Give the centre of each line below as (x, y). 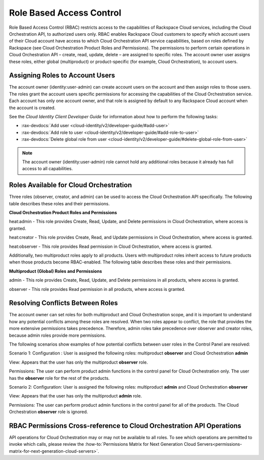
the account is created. (32, 108)
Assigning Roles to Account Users (62, 76)
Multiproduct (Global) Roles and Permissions (55, 271)
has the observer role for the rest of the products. (59, 378)
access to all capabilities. (47, 169)
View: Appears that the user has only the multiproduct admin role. (76, 396)
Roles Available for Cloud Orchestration (70, 185)
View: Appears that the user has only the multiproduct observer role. (78, 362)
